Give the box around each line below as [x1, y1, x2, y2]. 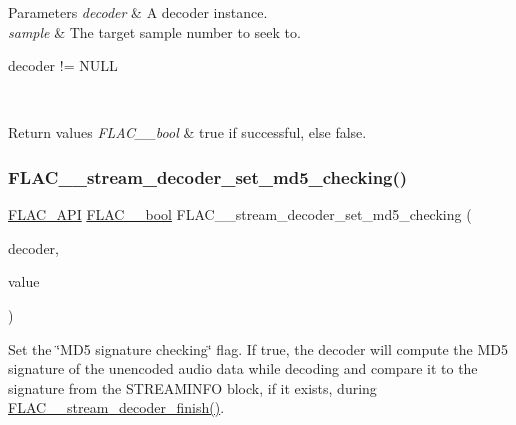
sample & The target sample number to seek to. [8, 21, 301, 42]
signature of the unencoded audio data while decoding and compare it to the [8, 358, 478, 379]
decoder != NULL [8, 55, 118, 76]
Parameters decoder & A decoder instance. [8, 2, 268, 22]
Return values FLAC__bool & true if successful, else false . [8, 122, 367, 143]
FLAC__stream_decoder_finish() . [8, 397, 225, 418]
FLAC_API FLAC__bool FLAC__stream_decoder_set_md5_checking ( [8, 204, 472, 225]
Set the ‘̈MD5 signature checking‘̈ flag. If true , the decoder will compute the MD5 [8, 338, 508, 359]
